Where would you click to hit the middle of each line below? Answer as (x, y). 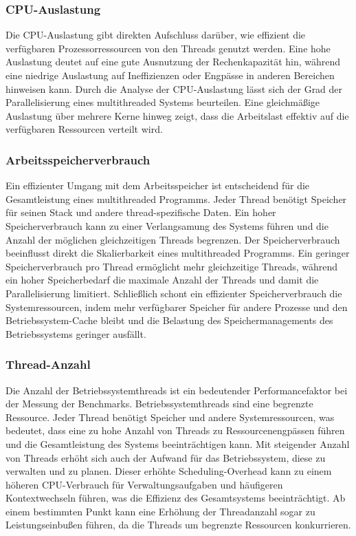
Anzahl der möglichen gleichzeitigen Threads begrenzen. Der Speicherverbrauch (173, 239)
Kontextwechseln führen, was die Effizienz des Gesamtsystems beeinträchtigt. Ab (176, 498)
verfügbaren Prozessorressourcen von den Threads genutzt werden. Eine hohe (168, 48)
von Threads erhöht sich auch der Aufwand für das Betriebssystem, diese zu (166, 457)
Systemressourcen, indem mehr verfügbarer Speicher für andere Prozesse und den (177, 307)
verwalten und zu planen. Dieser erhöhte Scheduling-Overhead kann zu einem (169, 471)
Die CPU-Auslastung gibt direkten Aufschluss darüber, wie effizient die (156, 35)
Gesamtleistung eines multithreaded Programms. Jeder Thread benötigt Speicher (176, 199)
